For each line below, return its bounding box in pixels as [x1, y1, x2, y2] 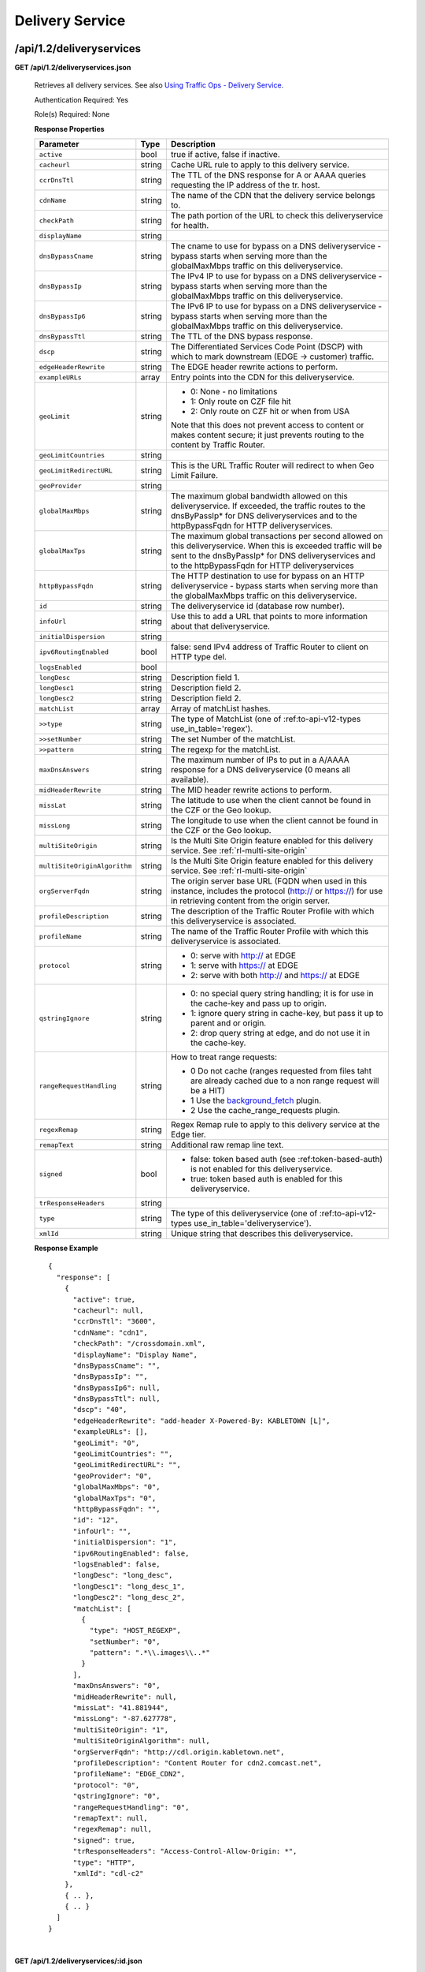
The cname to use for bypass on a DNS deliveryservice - [170, 241, 382, 252]
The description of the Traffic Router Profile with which [170, 906, 375, 917]
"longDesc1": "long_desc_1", [72, 1582, 186, 1591]
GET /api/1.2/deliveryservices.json [14, 63, 131, 73]
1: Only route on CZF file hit [190, 396, 291, 407]
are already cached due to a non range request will [190, 1075, 379, 1086]
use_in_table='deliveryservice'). [194, 1218, 312, 1229]
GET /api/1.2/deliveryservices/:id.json [14, 1956, 142, 1966]
